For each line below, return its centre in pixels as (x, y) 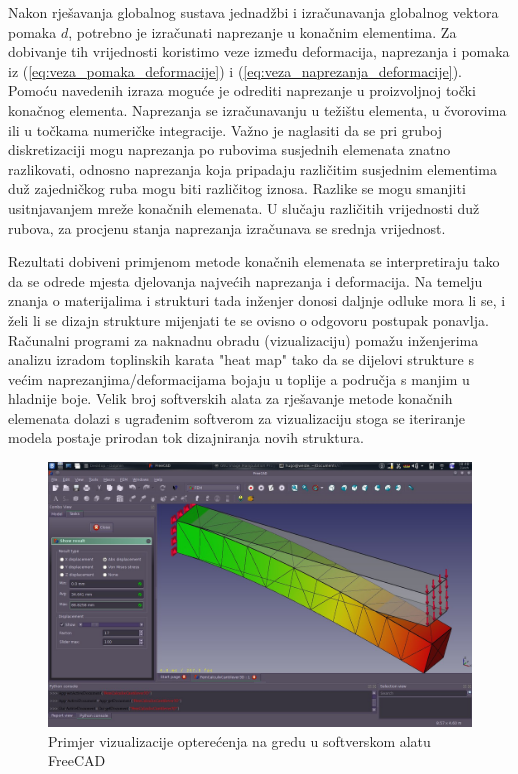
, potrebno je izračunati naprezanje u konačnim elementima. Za (262, 31)
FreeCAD (77, 760)
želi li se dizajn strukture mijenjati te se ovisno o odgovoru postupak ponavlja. (248, 319)
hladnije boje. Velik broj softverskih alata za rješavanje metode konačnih (230, 398)
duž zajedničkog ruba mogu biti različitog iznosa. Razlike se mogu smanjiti (237, 188)
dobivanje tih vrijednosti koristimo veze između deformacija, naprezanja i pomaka (259, 51)
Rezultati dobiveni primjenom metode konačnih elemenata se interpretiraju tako (254, 261)
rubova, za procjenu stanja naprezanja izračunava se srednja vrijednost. (227, 227)
